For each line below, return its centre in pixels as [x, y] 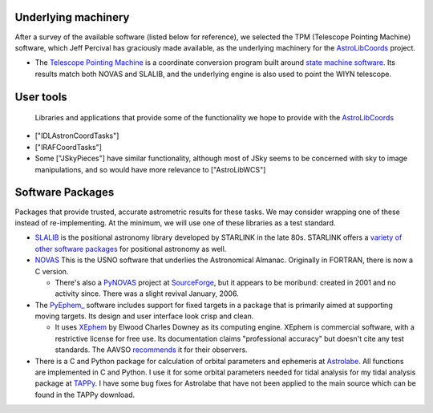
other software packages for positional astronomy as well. [131, 249]
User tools [41, 97]
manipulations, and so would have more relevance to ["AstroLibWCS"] [150, 169]
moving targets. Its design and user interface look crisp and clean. [144, 316]
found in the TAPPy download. [85, 395]
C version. [52, 271]
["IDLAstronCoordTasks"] [77, 136]
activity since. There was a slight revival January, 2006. [147, 294]
